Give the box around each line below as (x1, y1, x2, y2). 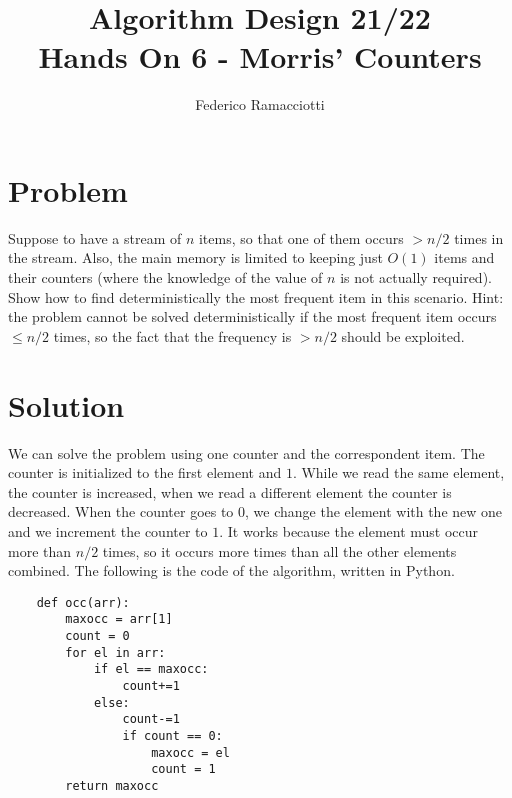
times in (454, 227, 504, 248)
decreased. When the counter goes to (8, 501, 234, 522)
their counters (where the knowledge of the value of (8, 267, 323, 288)
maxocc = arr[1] (65, 612, 173, 627)
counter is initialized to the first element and (8, 462, 282, 483)
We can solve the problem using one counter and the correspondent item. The (8, 442, 485, 463)
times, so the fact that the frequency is (53, 325, 292, 346)
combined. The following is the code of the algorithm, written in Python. (8, 560, 455, 581)
